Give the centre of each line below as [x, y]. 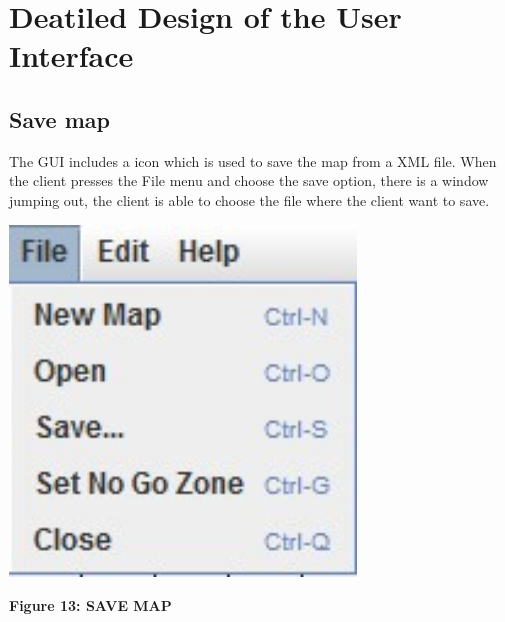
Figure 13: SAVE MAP [90, 604]
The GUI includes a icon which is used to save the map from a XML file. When [253, 160]
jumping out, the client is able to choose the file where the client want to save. [249, 199]
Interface [71, 55]
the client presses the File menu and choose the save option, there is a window [249, 180]
